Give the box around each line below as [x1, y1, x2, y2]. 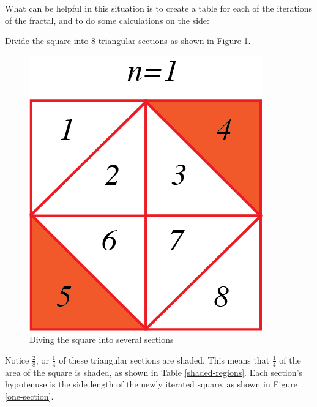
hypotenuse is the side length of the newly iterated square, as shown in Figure [5, 378, 297, 390]
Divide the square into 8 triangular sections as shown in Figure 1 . [5, 34, 251, 47]
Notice [5, 353, 29, 366]
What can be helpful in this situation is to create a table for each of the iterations [5, 2, 313, 14]
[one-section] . [5, 389, 54, 402]
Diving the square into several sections [29, 333, 174, 346]
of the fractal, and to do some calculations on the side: [5, 13, 209, 26]
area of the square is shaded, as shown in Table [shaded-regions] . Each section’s [5, 365, 302, 378]
